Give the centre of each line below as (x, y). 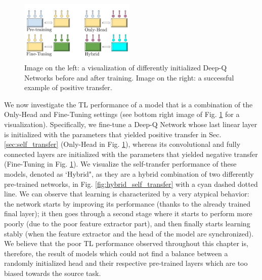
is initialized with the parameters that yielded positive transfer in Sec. (113, 134)
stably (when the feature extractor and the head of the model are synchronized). (129, 233)
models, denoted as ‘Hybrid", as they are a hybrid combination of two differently (129, 173)
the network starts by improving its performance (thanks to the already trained (127, 203)
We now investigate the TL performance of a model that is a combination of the (128, 104)
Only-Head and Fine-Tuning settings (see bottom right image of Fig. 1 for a (122, 114)
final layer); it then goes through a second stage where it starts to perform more (128, 213)
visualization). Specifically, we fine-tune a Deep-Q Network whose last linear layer (131, 124)
